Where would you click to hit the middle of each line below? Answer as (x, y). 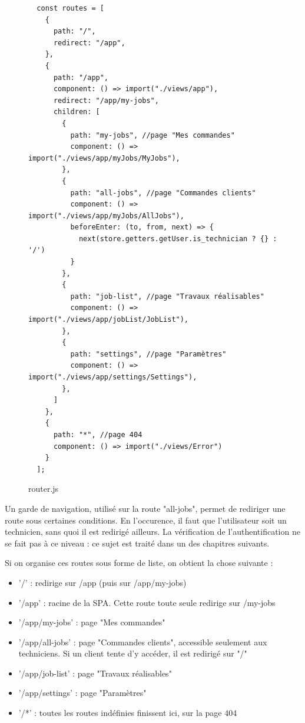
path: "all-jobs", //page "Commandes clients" (163, 193)
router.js (44, 489)
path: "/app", (81, 77)
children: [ (77, 112)
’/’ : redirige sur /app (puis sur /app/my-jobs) (102, 582)
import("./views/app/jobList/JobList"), (109, 320)
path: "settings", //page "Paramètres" (148, 354)
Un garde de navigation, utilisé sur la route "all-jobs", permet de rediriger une (145, 508)
